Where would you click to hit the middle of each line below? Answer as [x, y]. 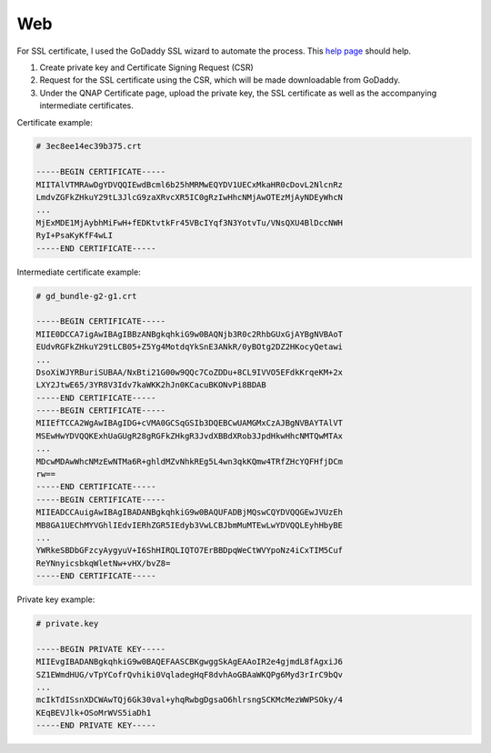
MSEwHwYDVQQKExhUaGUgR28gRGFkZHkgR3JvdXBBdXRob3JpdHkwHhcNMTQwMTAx [190, 436]
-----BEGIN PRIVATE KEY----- [101, 649]
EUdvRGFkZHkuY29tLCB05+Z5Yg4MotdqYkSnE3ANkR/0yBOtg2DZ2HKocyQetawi [190, 347]
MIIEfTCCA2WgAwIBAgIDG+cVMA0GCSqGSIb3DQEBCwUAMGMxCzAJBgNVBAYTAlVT [190, 423]
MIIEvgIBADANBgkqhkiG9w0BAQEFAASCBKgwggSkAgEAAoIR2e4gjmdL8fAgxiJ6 [190, 662]
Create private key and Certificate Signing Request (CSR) [146, 67]
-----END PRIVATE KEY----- [96, 726]
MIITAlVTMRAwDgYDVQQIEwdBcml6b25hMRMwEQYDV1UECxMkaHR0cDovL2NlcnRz [190, 185]
